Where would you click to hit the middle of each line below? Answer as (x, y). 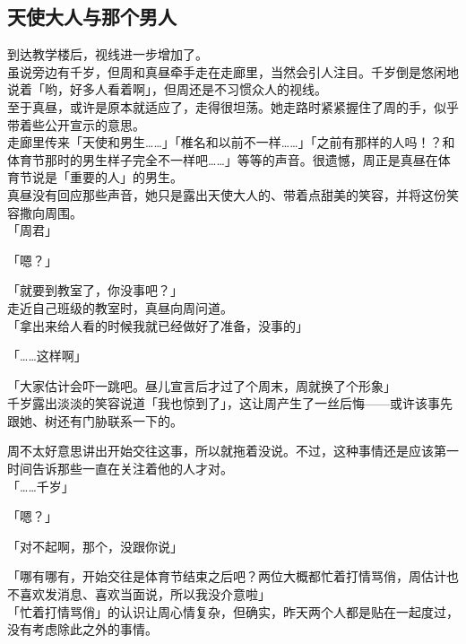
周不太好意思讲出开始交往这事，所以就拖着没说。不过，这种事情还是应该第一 (233, 451)
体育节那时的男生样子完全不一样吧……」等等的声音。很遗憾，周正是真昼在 (223, 159)
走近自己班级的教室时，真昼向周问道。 (120, 307)
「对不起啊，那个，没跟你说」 (95, 546)
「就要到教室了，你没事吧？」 (95, 290)
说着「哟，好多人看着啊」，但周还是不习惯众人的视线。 (167, 89)
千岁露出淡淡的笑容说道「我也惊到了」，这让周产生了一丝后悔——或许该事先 (230, 403)
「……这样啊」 (47, 356)
